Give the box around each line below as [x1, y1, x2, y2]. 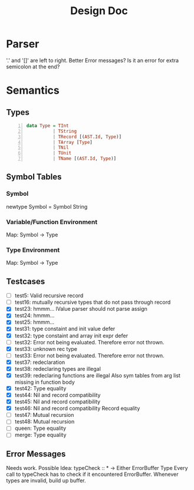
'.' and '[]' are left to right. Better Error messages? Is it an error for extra [6, 57, 179, 64]
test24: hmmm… [14, 312, 55, 319]
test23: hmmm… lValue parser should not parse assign [14, 305, 147, 313]
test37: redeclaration [14, 359, 65, 366]
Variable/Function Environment [6, 218, 98, 226]
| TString [52, 128, 77, 134]
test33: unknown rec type [14, 345, 78, 352]
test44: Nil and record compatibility [14, 392, 101, 399]
